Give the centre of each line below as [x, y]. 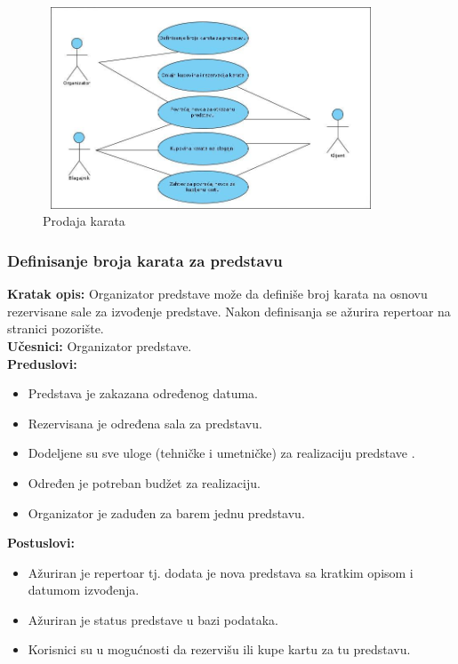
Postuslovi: [41, 543]
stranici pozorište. [56, 328]
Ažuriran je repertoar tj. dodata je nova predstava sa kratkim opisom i [221, 572]
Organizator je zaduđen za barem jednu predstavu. [166, 512]
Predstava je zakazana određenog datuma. [143, 393]
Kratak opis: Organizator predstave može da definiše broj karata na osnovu [217, 294]
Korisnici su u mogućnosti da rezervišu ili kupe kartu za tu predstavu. [219, 649]
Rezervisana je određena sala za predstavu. [145, 423]
